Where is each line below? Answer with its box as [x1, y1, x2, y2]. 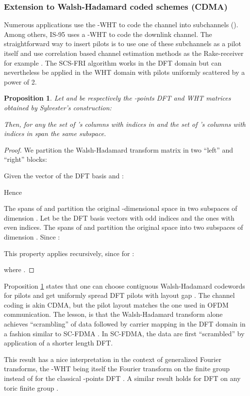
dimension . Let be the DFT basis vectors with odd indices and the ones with [4, 212, 234, 223]
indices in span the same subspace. [4, 128, 106, 138]
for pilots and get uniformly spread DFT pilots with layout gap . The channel [4, 290, 235, 300]
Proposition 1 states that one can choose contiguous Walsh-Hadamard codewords [4, 280, 245, 291]
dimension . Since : [4, 231, 60, 241]
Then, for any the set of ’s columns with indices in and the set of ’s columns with [4, 119, 246, 129]
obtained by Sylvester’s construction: [4, 102, 112, 112]
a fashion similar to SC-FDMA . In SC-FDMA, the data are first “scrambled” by [4, 328, 245, 338]
